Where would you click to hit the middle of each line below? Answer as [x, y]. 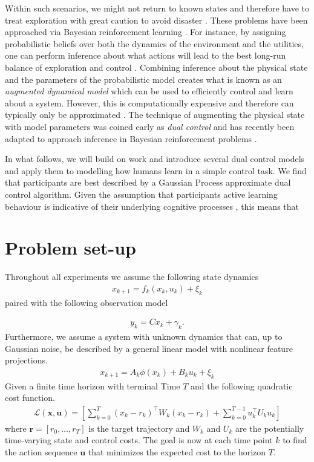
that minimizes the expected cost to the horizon [177, 452]
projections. [26, 360]
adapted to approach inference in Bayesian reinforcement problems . [131, 138]
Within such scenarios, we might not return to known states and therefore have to [157, 8]
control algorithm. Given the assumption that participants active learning [141, 194]
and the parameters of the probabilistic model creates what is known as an [143, 79]
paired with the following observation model [87, 302]
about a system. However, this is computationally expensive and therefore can [149, 102]
